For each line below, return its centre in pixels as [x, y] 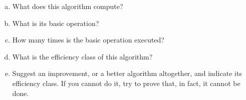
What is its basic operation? [56, 23]
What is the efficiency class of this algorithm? [82, 56]
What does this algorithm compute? [68, 6]
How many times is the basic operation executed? [88, 40]
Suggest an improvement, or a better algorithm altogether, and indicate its [127, 73]
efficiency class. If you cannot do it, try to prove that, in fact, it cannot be [126, 83]
